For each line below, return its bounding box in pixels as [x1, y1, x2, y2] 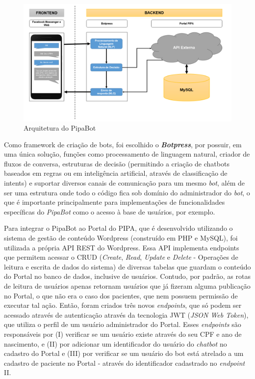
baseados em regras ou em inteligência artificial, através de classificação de [4, 168, 228, 178]
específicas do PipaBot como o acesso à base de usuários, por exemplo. [4, 206, 215, 217]
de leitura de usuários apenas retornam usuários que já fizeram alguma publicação [4, 281, 251, 291]
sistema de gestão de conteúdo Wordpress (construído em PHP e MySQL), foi [4, 233, 238, 243]
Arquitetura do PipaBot [24, 123, 96, 133]
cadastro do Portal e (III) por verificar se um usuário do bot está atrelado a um [4, 348, 244, 358]
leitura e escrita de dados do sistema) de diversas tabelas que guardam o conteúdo [4, 261, 251, 271]
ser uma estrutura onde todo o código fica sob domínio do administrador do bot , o [4, 187, 250, 197]
